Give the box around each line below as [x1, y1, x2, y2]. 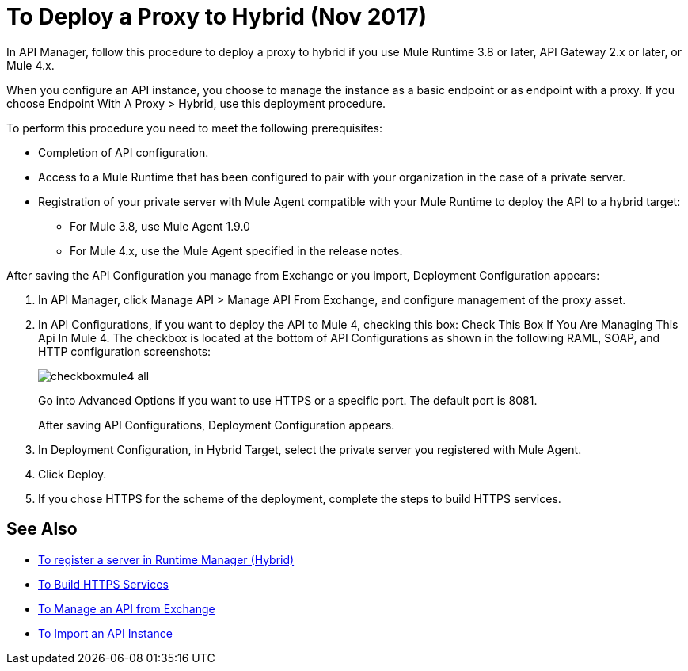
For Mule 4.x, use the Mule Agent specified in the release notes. [70, 243, 403, 257]
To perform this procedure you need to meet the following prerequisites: [6, 120, 382, 135]
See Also [6, 519, 78, 539]
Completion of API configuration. [38, 145, 209, 159]
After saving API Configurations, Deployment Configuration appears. [38, 417, 395, 432]
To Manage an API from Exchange [38, 601, 215, 616]
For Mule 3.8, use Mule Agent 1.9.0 [70, 219, 250, 233]
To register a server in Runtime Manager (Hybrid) [38, 552, 295, 566]
